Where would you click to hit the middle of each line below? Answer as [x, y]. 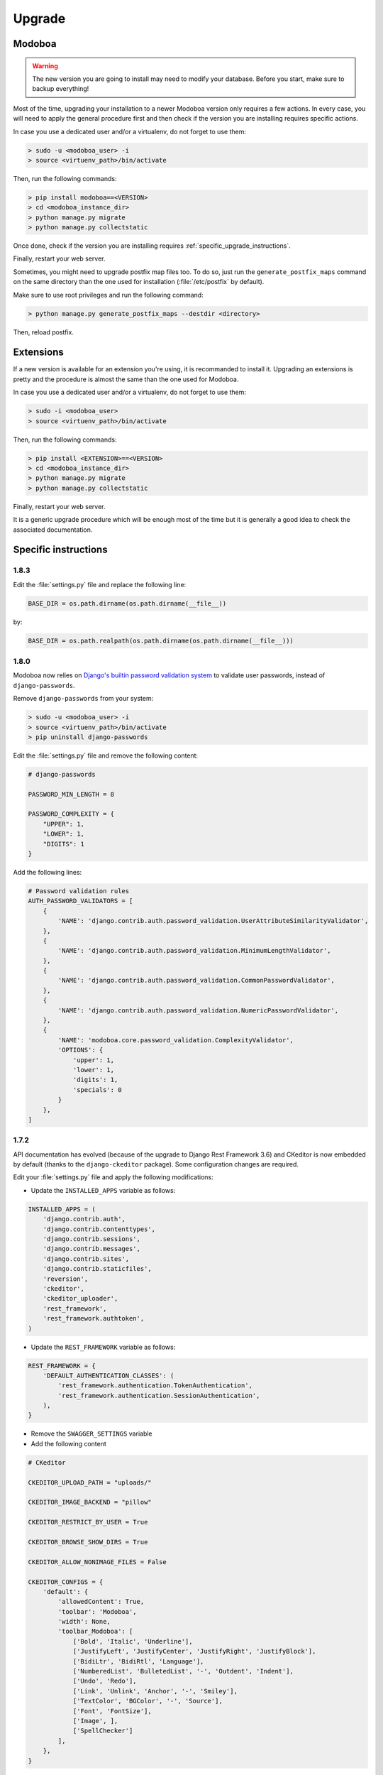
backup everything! [61, 89]
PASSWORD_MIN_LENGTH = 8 [71, 794]
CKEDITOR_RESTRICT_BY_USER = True [88, 1522]
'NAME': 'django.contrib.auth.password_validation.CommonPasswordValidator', [196, 981]
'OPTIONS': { [81, 1050]
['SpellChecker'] [103, 1731]
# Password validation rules [79, 891]
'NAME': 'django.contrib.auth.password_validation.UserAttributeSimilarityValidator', [213, 921]
